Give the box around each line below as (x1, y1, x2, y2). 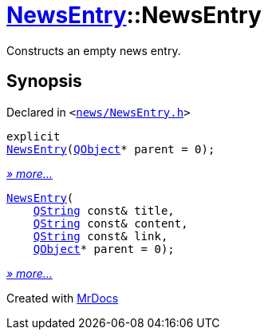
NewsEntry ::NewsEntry (6, 2, 262, 29)
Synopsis (6, 71, 82, 92)
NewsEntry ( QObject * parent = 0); (6, 142, 215, 156)
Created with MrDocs (6, 291, 119, 305)
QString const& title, (33, 204, 175, 217)
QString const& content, (33, 216, 188, 230)
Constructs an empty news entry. (6, 43, 181, 57)
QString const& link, (33, 229, 168, 243)
